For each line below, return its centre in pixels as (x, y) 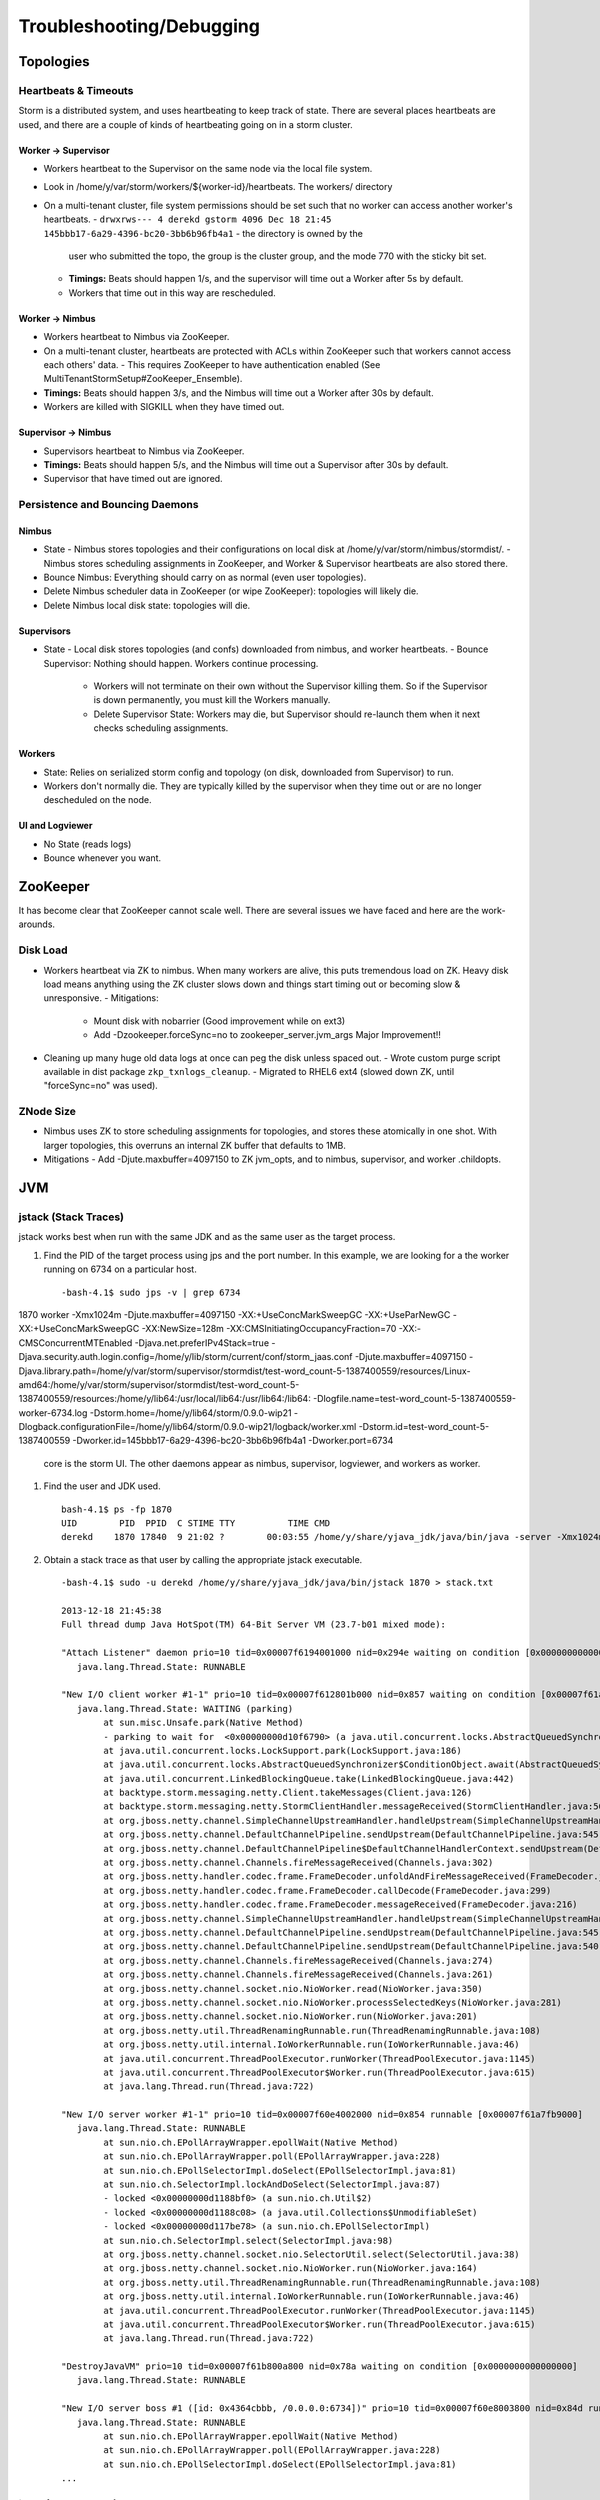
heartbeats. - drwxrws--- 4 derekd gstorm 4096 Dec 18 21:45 (187, 219)
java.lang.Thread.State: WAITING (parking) (185, 1708)
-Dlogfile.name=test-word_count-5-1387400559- (415, 1399)
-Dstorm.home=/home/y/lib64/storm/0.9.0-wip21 (190, 1412)
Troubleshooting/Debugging (139, 26)
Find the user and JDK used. (102, 1486)
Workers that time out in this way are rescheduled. (172, 292)
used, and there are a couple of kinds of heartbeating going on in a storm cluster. (186, 124)
